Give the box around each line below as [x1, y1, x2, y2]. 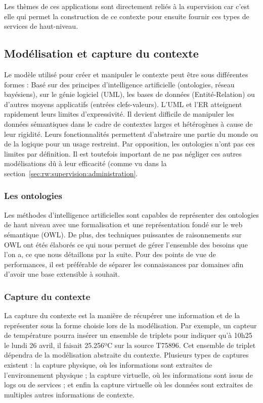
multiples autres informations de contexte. [4, 389, 135, 399]
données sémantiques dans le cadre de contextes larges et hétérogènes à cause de [4, 118, 253, 129]
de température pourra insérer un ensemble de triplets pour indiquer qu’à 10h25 [4, 330, 252, 340]
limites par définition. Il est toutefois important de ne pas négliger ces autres [4, 148, 242, 159]
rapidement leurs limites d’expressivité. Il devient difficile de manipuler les [4, 109, 234, 119]
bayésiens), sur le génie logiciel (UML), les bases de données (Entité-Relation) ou [4, 89, 255, 99]
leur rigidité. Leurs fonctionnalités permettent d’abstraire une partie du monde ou [4, 128, 258, 139]
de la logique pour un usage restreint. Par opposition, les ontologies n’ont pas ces [4, 138, 255, 149]
